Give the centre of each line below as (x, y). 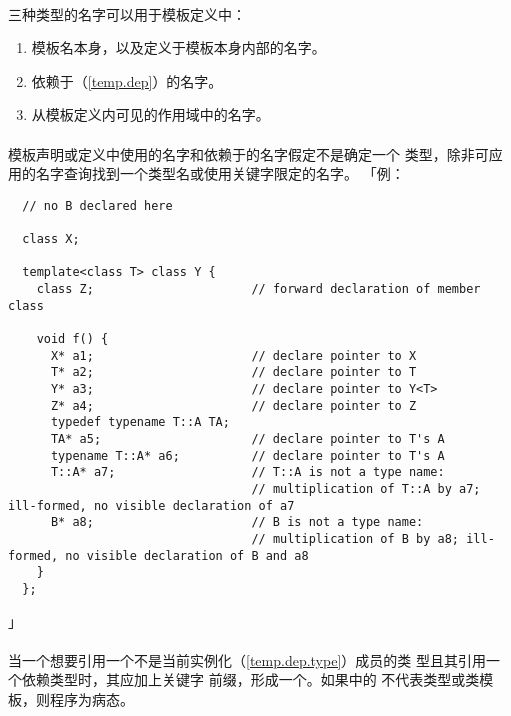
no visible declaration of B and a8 (187, 555)
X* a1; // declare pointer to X (233, 355)
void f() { (72, 339)
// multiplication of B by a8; (355, 538)
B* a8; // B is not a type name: (237, 522)
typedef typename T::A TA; (140, 422)
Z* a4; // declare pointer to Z (233, 405)
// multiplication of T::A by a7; (366, 488)
